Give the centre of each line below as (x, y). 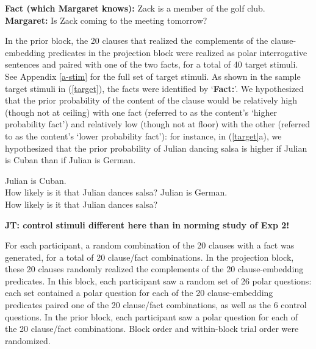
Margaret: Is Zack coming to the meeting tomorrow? (106, 20)
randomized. (28, 340)
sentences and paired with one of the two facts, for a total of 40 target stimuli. (152, 64)
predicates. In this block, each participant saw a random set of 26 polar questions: (158, 280)
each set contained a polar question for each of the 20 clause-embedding (139, 293)
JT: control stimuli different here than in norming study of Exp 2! (147, 224)
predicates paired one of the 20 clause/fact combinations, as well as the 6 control (156, 305)
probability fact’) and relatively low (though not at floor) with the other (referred (158, 124)
